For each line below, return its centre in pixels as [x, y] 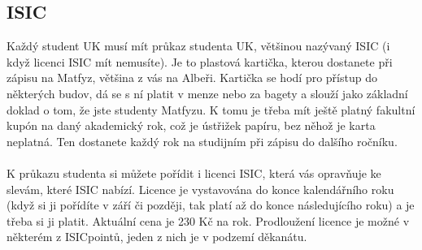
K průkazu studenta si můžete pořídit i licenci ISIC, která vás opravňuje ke [194, 172]
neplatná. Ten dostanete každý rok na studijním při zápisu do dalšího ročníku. [202, 141]
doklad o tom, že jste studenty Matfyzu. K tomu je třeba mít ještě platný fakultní [211, 109]
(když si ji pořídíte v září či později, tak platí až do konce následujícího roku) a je [211, 205]
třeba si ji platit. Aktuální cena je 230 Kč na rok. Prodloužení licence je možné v [208, 220]
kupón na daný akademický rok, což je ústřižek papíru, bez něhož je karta [191, 125]
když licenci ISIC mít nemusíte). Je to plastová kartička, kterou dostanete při [200, 61]
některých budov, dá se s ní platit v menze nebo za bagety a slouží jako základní [207, 93]
